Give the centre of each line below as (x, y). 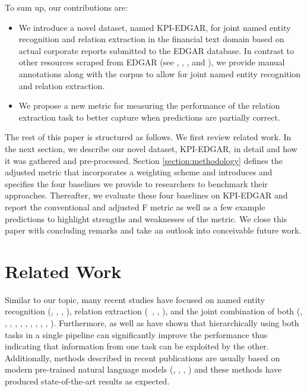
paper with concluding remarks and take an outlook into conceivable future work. (153, 230)
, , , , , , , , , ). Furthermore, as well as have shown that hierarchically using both (152, 323)
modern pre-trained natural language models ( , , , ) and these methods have (143, 369)
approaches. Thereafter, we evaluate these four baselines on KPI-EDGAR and (146, 195)
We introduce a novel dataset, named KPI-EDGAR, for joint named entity (155, 27)
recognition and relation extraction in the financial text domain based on (151, 39)
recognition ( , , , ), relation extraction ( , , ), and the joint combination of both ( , (154, 311)
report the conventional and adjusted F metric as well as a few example (135, 206)
